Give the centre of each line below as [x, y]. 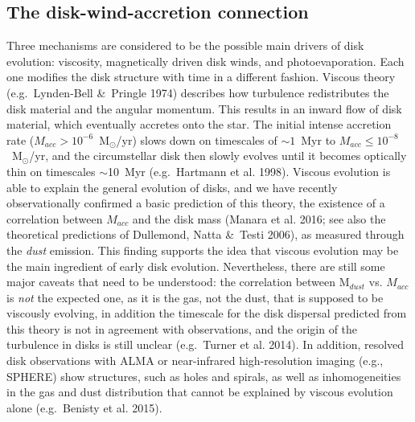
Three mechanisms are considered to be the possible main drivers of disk [185, 45]
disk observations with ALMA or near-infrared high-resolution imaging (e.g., [195, 361]
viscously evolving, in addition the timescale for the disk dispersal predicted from [207, 313]
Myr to [318, 139]
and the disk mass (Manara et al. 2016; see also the [259, 218]
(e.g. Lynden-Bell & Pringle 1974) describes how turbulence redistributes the [198, 92]
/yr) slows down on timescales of [197, 139]
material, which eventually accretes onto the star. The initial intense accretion [199, 124]
